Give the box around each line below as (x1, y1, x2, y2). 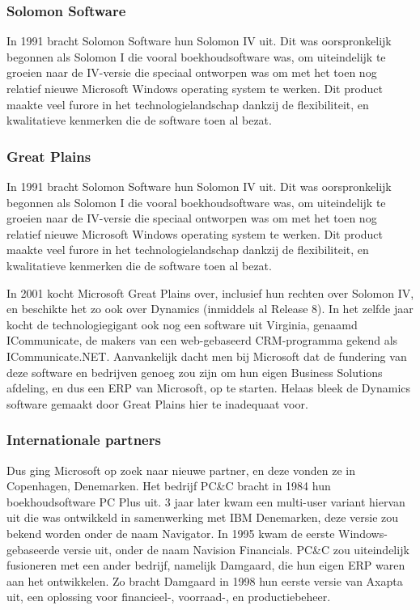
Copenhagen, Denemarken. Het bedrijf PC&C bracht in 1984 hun (6, 477, 331, 494)
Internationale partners (6, 430, 161, 450)
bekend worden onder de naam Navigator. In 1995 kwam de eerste (6, 524, 335, 541)
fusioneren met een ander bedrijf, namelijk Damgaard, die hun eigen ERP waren (6, 557, 405, 574)
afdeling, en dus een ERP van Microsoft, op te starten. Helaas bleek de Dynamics (6, 379, 410, 396)
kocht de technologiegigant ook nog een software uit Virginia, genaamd (6, 316, 358, 333)
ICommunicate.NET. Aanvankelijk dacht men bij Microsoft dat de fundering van (6, 347, 407, 364)
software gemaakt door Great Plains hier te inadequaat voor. (6, 395, 308, 412)
